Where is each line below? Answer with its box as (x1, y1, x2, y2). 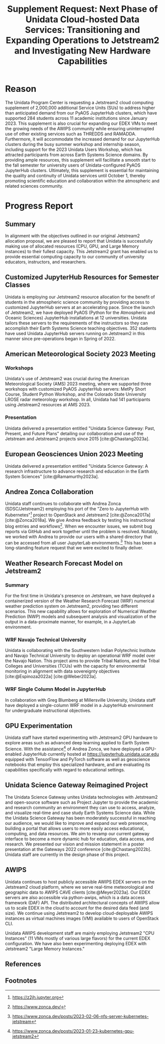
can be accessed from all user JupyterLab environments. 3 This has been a (5, 539, 156, 546)
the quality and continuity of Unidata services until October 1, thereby (5, 172, 146, 178)
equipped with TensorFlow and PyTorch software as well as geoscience (5, 757, 150, 762)
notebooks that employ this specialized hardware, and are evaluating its (5, 762, 151, 767)
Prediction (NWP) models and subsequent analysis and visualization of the (5, 614, 156, 620)
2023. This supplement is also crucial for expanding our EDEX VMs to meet (5, 120, 157, 126)
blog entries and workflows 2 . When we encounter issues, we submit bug (5, 522, 152, 529)
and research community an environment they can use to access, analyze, (5, 804, 156, 810)
